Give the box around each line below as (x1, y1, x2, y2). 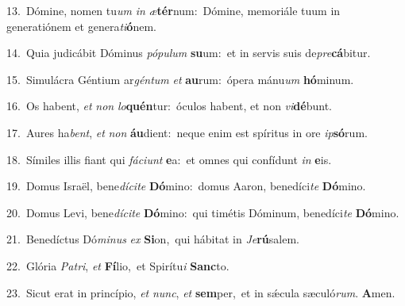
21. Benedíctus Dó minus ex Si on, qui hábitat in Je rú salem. (6, 231, 299, 247)
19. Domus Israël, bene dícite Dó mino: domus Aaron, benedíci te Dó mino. (6, 178, 366, 194)
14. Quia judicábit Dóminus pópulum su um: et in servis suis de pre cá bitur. (6, 44, 371, 61)
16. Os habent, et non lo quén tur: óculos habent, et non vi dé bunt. (6, 98, 332, 114)
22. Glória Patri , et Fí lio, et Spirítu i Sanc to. (6, 257, 229, 273)
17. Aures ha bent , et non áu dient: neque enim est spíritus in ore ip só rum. (6, 124, 368, 140)
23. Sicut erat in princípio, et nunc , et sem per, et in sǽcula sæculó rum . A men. (6, 284, 395, 300)
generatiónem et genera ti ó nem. (6, 17, 156, 34)
